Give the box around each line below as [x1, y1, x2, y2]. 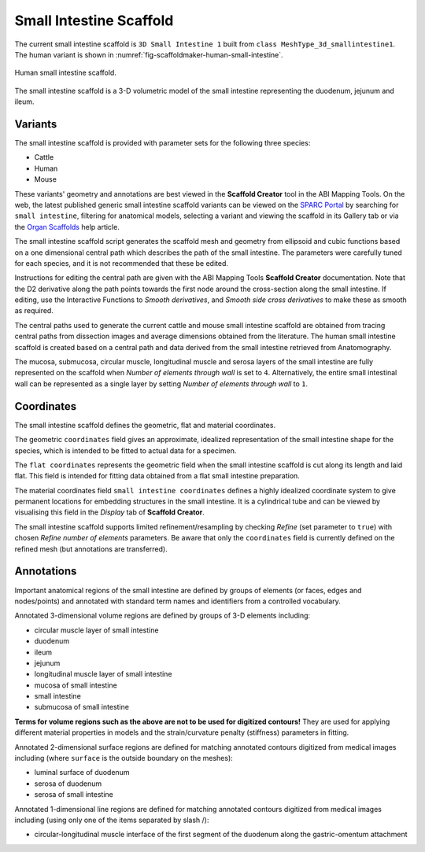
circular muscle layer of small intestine [34, 625, 159, 635]
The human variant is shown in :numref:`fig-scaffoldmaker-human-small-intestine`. [14, 50, 283, 59]
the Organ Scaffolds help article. [14, 222, 120, 231]
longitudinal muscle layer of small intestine [34, 669, 172, 679]
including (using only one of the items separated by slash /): [14, 815, 209, 824]
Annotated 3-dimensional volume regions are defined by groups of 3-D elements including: [14, 610, 311, 621]
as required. [14, 306, 54, 315]
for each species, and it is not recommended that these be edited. [14, 258, 228, 267]
